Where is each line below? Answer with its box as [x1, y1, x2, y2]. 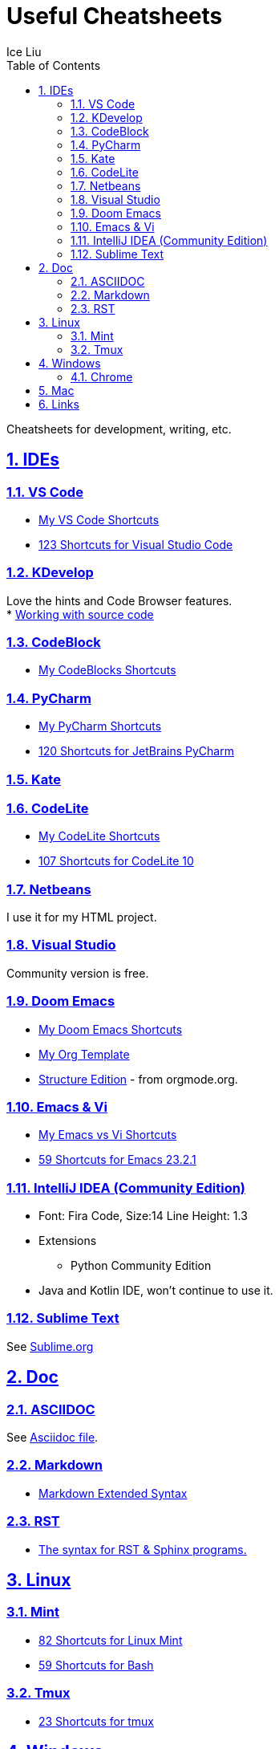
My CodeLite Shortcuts [38, 829, 160, 844]
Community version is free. [6, 966, 149, 980]
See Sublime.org [6, 1339, 94, 1353]
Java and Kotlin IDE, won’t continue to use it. [38, 1283, 273, 1298]
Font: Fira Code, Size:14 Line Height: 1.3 [38, 1209, 248, 1223]
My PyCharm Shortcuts [38, 719, 162, 734]
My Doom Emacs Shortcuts [38, 1022, 183, 1036]
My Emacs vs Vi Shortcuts [38, 1128, 177, 1142]
